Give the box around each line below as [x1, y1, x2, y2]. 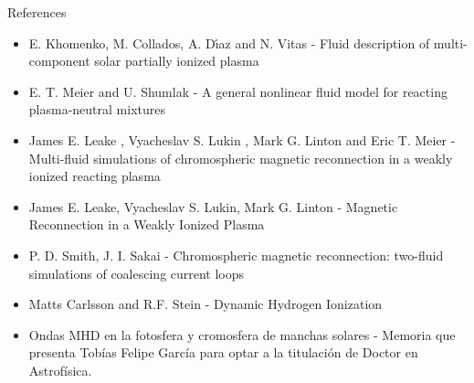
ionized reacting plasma [28, 166, 161, 186]
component [28, 51, 90, 70]
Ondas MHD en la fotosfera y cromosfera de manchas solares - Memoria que [28, 324, 456, 344]
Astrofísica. [28, 360, 92, 379]
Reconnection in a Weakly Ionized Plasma [28, 215, 265, 234]
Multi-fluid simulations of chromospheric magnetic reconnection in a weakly [28, 148, 453, 167]
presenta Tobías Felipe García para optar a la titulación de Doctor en [28, 343, 418, 362]
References [7, 3, 67, 21]
